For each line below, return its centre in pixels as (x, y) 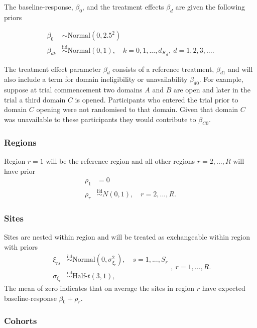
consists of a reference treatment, (163, 69)
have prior (20, 171)
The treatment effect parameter (52, 69)
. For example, (221, 79)
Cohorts (21, 321)
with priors (21, 246)
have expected (224, 288)
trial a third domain (35, 99)
